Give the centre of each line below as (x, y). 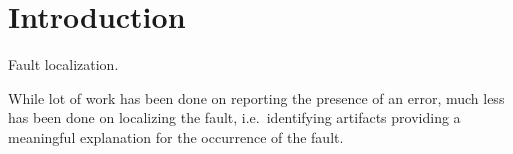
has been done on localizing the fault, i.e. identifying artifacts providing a (234, 117)
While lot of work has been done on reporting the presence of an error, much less (256, 97)
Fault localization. (63, 64)
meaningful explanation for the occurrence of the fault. (176, 136)
